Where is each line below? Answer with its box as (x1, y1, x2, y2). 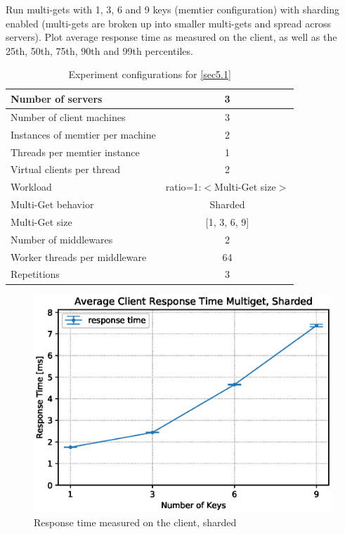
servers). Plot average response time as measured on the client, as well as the (6, 30, 337, 44)
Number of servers (11, 91, 103, 106)
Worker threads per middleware (11, 249, 147, 264)
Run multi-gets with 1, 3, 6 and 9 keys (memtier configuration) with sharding (6, 2, 339, 16)
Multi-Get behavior (11, 197, 94, 212)
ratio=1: (165, 179, 202, 194)
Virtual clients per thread (11, 162, 121, 177)
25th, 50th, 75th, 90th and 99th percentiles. (6, 43, 193, 58)
